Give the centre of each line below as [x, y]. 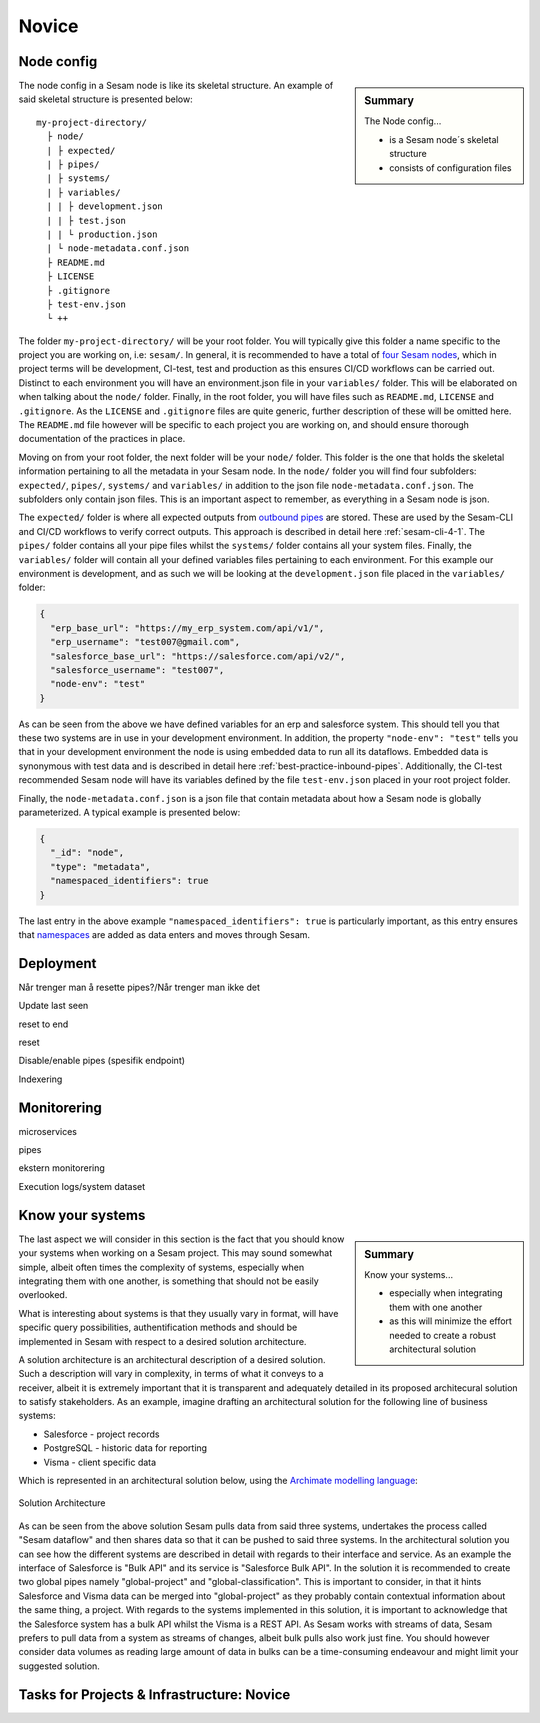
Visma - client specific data [100, 1462]
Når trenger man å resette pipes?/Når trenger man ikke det [139, 987]
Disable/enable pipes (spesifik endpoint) [101, 1061]
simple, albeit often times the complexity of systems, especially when [161, 1267]
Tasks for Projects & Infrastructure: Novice [154, 1694]
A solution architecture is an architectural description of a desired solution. [172, 1359]
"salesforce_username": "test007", [137, 669]
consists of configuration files [450, 167]
